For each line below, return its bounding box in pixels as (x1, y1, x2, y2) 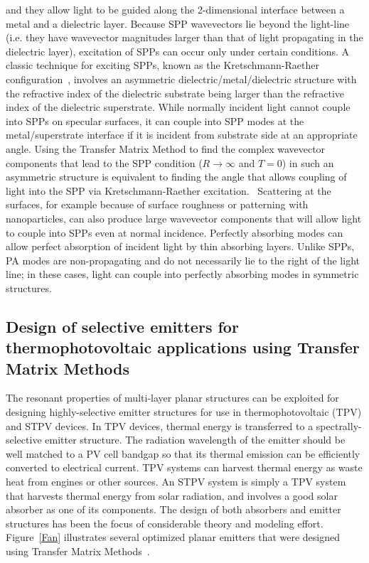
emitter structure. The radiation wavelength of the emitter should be (45, 432, 346, 447)
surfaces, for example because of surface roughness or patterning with (6, 197, 309, 212)
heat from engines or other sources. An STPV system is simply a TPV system (6, 474, 346, 489)
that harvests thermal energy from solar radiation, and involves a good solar (6, 488, 338, 503)
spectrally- (316, 418, 362, 433)
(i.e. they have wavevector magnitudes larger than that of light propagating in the (6, 30, 363, 45)
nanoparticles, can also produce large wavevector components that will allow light (6, 210, 362, 225)
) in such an (282, 155, 334, 170)
